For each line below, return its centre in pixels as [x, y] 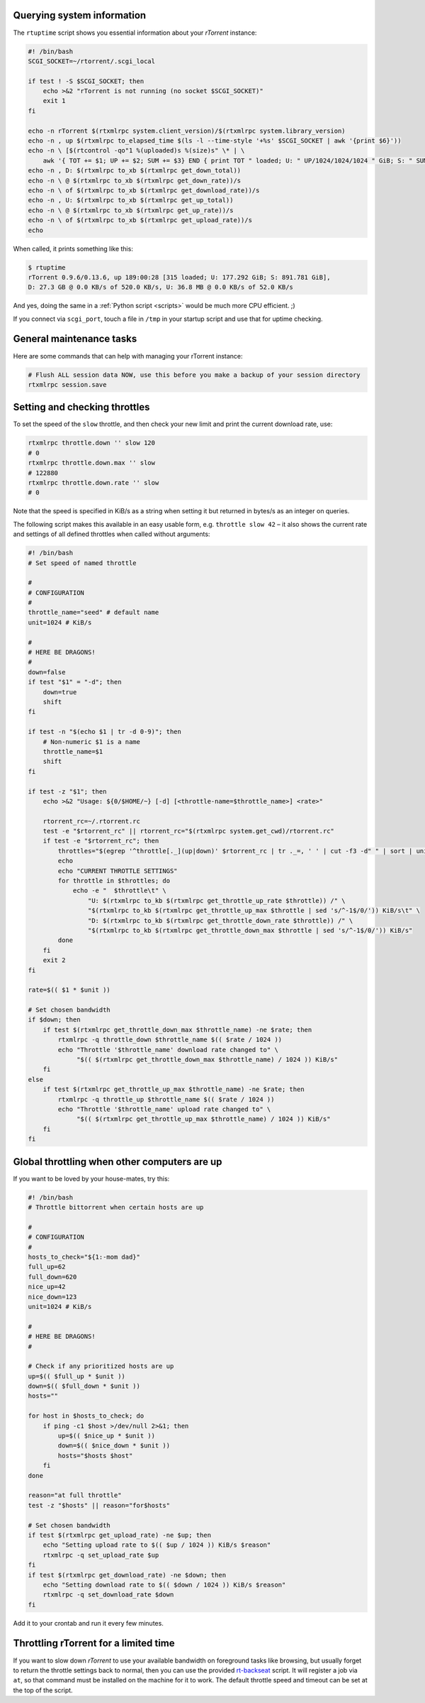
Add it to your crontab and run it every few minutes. [89, 1623]
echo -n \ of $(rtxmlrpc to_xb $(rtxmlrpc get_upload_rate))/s [140, 220]
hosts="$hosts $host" [95, 1456]
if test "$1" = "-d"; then [75, 682]
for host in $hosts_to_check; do [86, 1416]
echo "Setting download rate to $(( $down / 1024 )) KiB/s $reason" [164, 1584]
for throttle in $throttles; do [114, 881]
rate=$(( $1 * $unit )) [69, 990]
